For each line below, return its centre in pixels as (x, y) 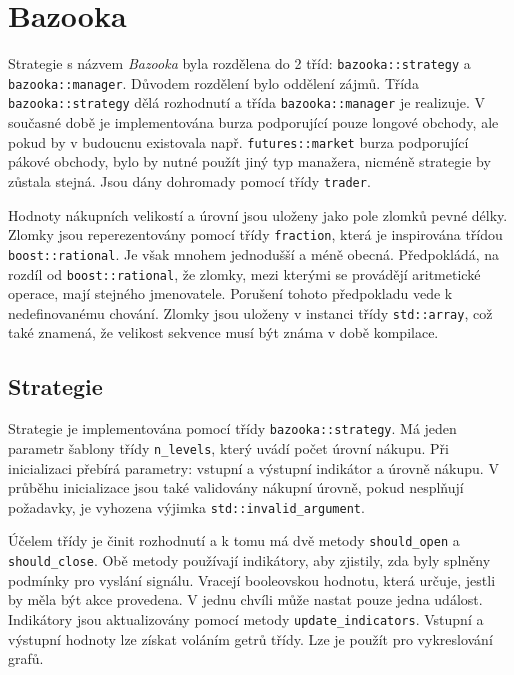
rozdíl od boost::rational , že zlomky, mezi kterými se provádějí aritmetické (244, 273)
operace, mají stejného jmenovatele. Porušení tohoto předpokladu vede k (230, 293)
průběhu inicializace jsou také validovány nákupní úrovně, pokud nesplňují (236, 487)
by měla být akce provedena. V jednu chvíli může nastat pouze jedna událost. (245, 599)
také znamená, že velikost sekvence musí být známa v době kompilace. (223, 332)
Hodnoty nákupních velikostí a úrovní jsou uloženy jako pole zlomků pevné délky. (258, 214)
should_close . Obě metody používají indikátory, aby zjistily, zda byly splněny (249, 560)
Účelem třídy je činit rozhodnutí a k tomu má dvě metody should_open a (234, 540)
